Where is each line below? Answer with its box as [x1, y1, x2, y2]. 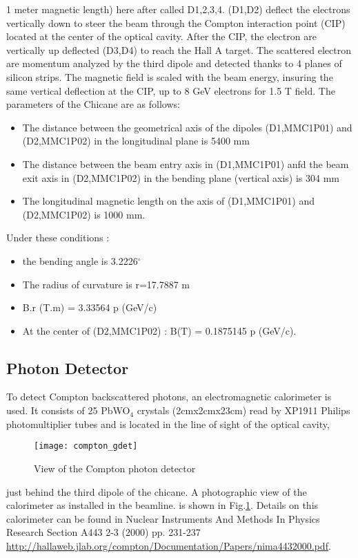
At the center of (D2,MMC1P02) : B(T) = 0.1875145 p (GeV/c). [22, 323, 297, 337]
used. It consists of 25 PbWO [6, 403, 130, 418]
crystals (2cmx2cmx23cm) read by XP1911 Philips [137, 403, 350, 418]
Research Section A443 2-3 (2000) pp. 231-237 [6, 525, 201, 539]
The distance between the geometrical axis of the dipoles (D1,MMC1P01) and [22, 120, 352, 134]
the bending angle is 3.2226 [22, 253, 138, 268]
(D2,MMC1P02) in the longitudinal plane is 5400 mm [22, 133, 250, 148]
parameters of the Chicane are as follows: [6, 97, 180, 111]
